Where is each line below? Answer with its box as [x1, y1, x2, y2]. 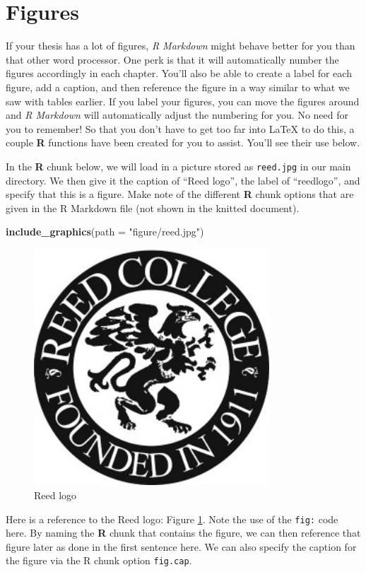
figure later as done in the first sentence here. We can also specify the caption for [6, 539, 357, 554]
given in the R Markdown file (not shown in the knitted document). [6, 200, 300, 215]
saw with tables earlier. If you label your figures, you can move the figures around [6, 93, 360, 108]
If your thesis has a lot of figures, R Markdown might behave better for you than [6, 38, 355, 53]
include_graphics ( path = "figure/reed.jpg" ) [6, 224, 204, 239]
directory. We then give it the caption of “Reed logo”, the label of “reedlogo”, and [6, 173, 360, 187]
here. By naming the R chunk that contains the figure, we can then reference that [6, 525, 361, 540]
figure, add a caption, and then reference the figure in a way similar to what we [6, 79, 350, 94]
